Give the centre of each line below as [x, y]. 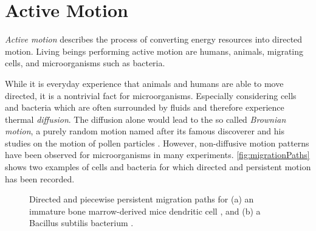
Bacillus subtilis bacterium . [81, 223]
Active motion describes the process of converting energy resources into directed [154, 39]
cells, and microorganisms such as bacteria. [85, 63]
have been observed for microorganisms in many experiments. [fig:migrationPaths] [157, 155]
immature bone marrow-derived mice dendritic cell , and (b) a [145, 211]
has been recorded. [40, 178]
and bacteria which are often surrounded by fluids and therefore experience [145, 107]
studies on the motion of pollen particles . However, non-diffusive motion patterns [157, 143]
